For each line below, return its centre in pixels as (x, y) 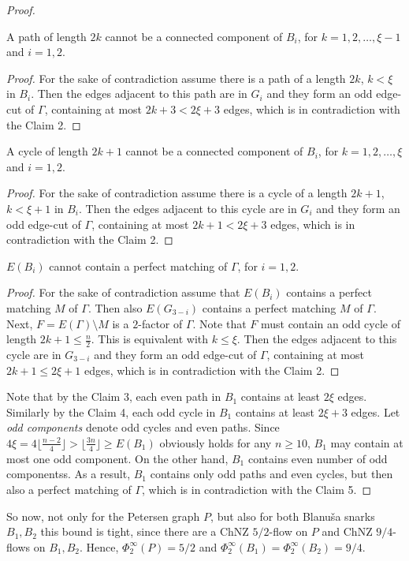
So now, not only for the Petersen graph (103, 516)
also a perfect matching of (69, 489)
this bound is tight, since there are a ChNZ (145, 531)
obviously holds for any (216, 442)
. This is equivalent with (150, 339)
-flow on (288, 531)
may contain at (367, 442)
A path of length (46, 36)
